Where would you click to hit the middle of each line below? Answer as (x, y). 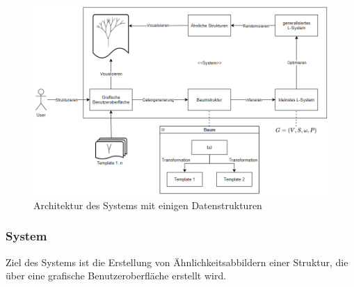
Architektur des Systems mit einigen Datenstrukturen (148, 205)
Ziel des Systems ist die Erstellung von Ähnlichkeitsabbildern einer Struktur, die (177, 262)
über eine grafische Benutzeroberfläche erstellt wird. (116, 276)
